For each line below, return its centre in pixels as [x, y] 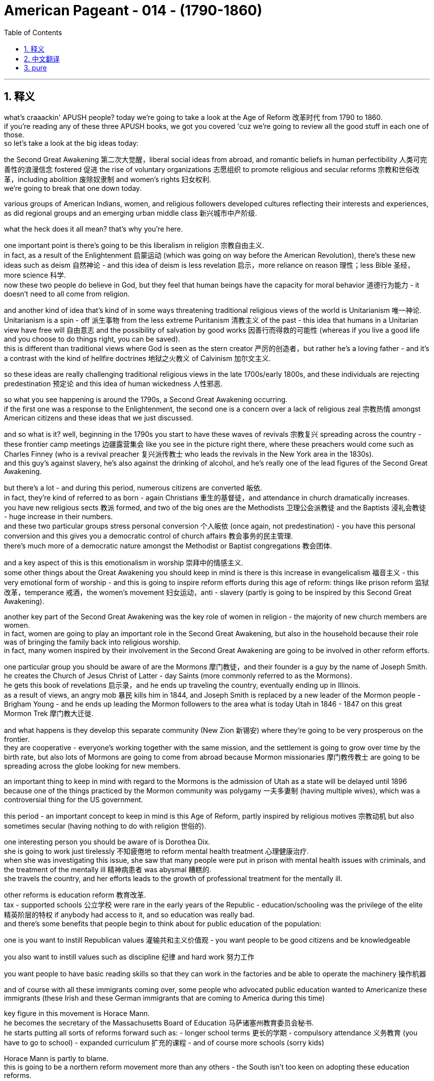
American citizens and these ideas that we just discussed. [99, 418]
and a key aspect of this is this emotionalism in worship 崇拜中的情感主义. [124, 562]
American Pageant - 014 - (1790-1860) [133, 10]
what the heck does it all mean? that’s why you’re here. [94, 229]
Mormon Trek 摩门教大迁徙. [49, 713]
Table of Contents [33, 32]
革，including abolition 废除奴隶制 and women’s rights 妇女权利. [108, 179]
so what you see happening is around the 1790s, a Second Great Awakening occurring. [146, 399]
